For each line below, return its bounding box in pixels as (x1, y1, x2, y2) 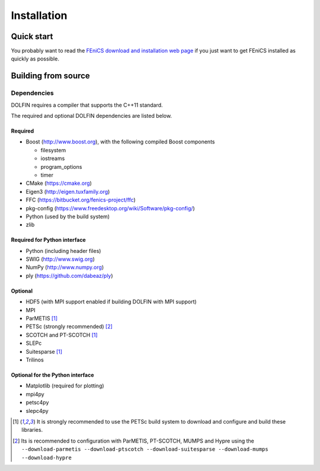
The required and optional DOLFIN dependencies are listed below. (11, 113, 172, 119)
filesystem (40, 146, 66, 153)
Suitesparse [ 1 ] (25, 348, 62, 355)
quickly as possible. (11, 55, 59, 62)
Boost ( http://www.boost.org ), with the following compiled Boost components (25, 138, 215, 145)
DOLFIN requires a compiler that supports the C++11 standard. (11, 101, 163, 108)
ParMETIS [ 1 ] (25, 315, 57, 322)
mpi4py (25, 390, 44, 398)
